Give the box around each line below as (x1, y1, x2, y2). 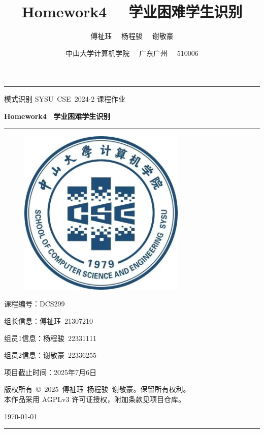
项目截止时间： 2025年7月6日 (4, 366, 96, 377)
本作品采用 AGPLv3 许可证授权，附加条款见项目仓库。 (4, 394, 186, 405)
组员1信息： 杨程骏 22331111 (4, 332, 96, 343)
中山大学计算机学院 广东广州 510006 (65, 47, 199, 58)
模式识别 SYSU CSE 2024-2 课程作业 (4, 94, 125, 104)
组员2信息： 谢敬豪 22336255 (4, 350, 96, 360)
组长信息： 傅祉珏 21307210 (4, 316, 93, 326)
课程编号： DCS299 (4, 298, 65, 309)
